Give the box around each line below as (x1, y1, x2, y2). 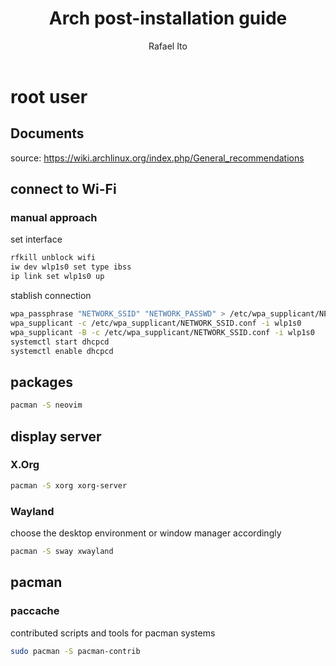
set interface (10, 233, 63, 246)
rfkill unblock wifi (10, 253, 97, 263)
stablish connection (10, 290, 92, 302)
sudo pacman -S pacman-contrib (10, 646, 141, 656)
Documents (10, 125, 85, 142)
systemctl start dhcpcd (10, 337, 110, 347)
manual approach (10, 211, 98, 225)
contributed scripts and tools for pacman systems (10, 627, 216, 639)
